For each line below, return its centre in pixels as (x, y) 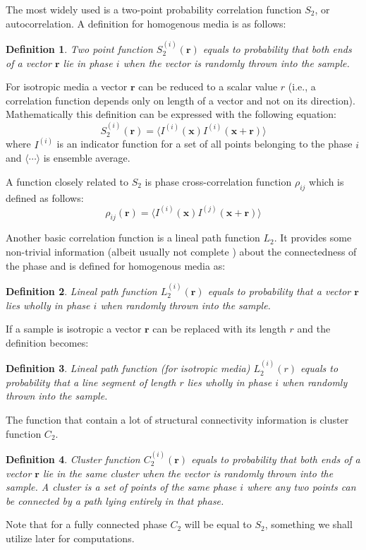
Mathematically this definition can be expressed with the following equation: (171, 114)
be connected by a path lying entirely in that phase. (115, 500)
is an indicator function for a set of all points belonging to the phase (205, 144)
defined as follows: (45, 197)
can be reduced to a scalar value (208, 86)
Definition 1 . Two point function (79, 49)
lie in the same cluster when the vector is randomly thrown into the (188, 473)
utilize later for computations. (70, 538)
